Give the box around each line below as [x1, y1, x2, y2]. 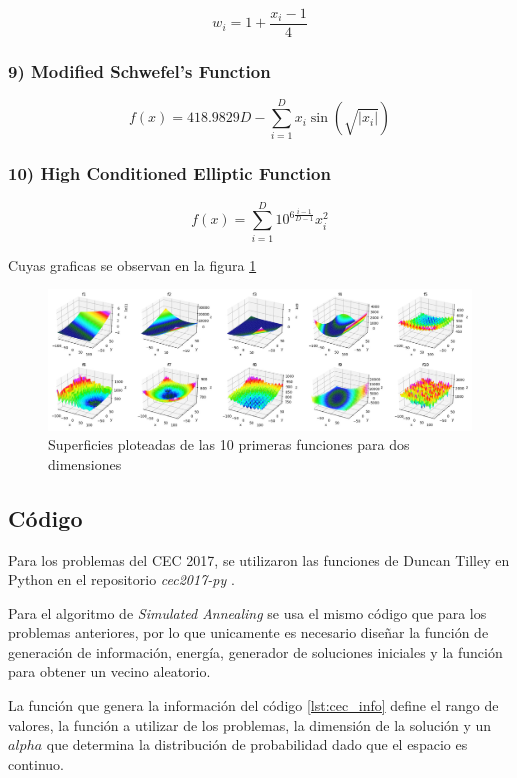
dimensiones [48, 453, 122, 474]
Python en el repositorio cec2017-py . [8, 569, 235, 590]
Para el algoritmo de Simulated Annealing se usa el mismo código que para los [8, 602, 487, 623]
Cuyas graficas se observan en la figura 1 [8, 254, 257, 275]
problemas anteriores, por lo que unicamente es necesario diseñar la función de [8, 622, 489, 643]
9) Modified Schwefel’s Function [8, 58, 271, 83]
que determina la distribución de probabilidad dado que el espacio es [46, 734, 468, 755]
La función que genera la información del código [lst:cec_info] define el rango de [8, 695, 499, 716]
